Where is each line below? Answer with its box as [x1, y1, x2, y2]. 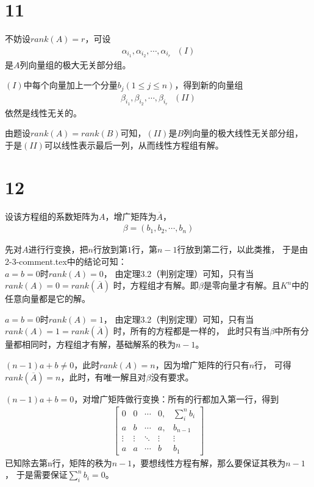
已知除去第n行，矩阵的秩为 [5, 456, 112, 469]
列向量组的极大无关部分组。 [20, 58, 131, 71]
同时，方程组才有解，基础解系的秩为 [30, 338, 176, 351]
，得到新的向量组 [174, 79, 243, 91]
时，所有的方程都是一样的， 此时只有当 [113, 324, 270, 337]
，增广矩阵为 [105, 209, 157, 222]
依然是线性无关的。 [5, 106, 82, 119]
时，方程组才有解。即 [113, 279, 199, 292]
